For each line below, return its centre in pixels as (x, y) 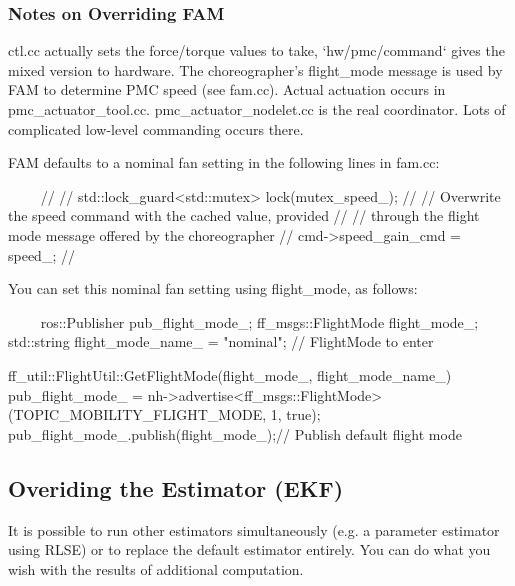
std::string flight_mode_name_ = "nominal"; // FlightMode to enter (221, 341)
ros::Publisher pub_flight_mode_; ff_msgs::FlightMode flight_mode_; (259, 321)
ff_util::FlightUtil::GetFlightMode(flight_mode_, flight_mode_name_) (230, 374)
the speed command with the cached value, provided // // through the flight (244, 215)
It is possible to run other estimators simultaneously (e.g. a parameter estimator (254, 529)
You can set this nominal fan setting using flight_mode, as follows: (213, 288)
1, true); (295, 414)
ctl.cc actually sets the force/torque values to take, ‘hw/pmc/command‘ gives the (256, 50)
